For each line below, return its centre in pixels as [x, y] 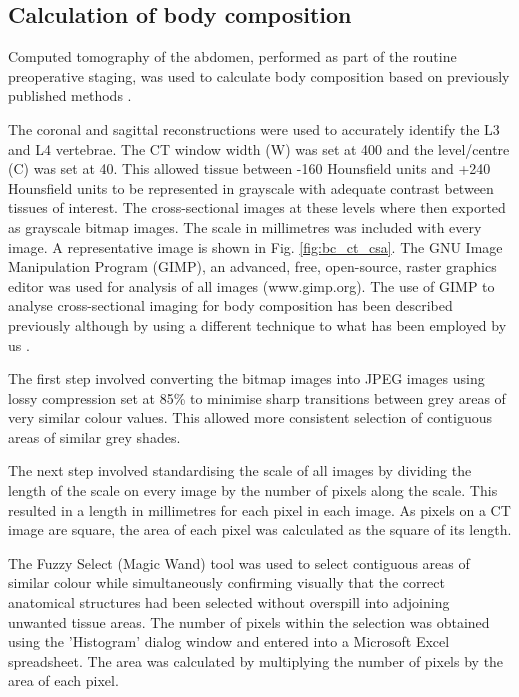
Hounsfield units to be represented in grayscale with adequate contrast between [251, 187]
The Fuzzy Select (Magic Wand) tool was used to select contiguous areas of [239, 562]
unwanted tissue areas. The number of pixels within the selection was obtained [249, 621]
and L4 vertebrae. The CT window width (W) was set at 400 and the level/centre [259, 148]
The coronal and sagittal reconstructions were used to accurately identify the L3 [254, 128]
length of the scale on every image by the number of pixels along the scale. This [253, 490]
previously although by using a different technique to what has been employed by [257, 324]
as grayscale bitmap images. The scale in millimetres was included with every [245, 226]
